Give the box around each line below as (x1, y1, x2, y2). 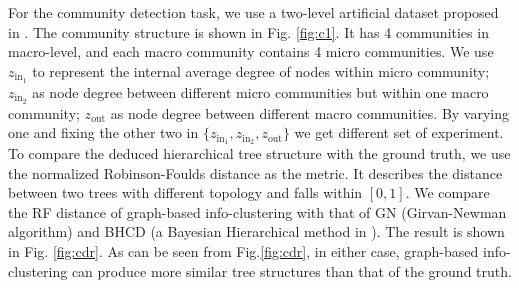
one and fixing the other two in (8, 122, 199, 143)
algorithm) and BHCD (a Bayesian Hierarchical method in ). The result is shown (8, 221, 505, 242)
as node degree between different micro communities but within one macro (32, 81, 489, 102)
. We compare (405, 182, 490, 203)
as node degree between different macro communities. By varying (110, 102, 510, 123)
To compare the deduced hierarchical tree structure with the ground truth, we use (8, 142, 511, 163)
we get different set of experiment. (294, 122, 504, 143)
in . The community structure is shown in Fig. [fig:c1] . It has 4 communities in (8, 21, 489, 42)
